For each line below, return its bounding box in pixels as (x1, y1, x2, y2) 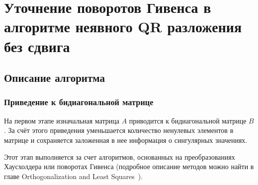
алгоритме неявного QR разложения (4, 16, 242, 37)
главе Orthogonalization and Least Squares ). (4, 171, 143, 181)
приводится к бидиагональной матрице (129, 115, 247, 125)
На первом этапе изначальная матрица (4, 115, 119, 125)
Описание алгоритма (4, 70, 105, 85)
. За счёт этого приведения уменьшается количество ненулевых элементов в (4, 125, 234, 135)
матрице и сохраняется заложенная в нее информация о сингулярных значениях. (4, 134, 248, 145)
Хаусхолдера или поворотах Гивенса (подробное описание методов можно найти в (4, 161, 254, 172)
